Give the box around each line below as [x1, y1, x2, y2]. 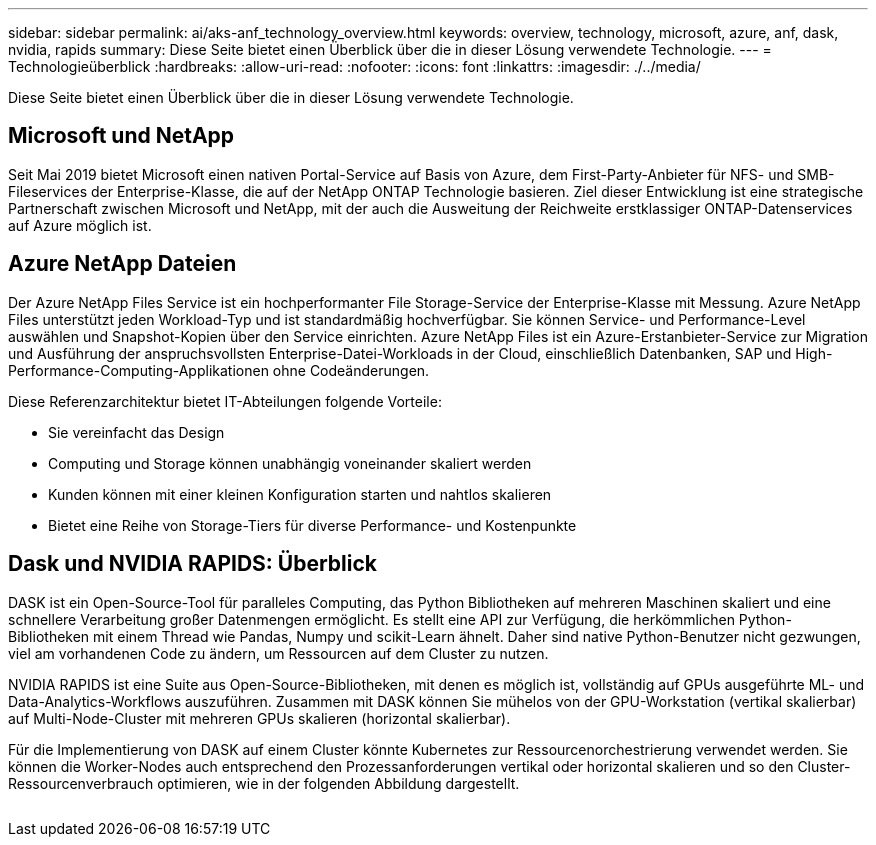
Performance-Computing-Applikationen [8, 361, 269, 379]
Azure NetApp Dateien [8, 251, 237, 277]
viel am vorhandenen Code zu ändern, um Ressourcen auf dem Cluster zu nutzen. [8, 644, 549, 662]
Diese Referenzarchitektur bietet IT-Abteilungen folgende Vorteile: [8, 392, 442, 410]
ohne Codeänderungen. [272, 361, 430, 379]
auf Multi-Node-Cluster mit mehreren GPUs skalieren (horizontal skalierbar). [8, 709, 511, 727]
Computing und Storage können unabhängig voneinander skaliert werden [48, 454, 532, 472]
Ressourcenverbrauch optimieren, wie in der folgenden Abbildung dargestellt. [8, 774, 520, 792]
